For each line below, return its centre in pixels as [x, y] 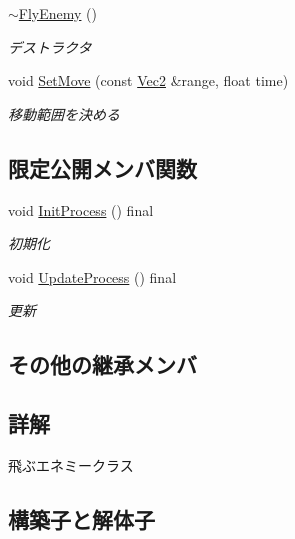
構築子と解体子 [81, 518]
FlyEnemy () [58, 13]
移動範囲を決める [64, 113]
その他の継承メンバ [102, 364]
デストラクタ [50, 46]
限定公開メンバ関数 [102, 167]
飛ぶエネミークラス [71, 464]
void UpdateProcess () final [92, 276]
